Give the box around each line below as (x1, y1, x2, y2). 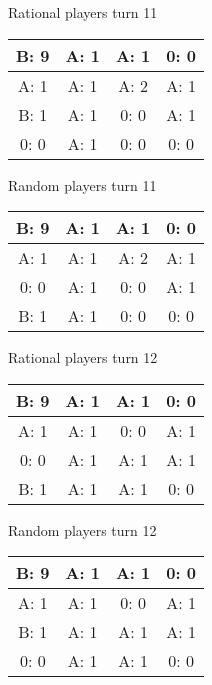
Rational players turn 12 (8, 347, 158, 368)
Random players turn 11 (8, 174, 157, 195)
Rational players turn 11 (8, 2, 158, 22)
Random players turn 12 (8, 519, 157, 540)
